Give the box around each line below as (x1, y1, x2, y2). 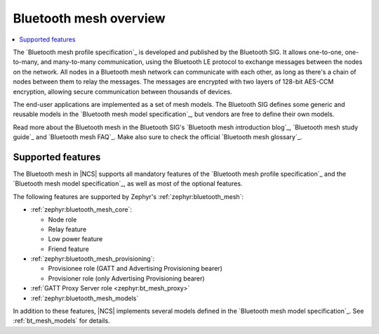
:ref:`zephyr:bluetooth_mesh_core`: (30, 205, 133, 214)
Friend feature (48, 245, 89, 253)
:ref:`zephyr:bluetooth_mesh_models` (30, 294, 139, 302)
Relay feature (48, 225, 87, 233)
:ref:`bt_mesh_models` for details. (13, 316, 110, 325)
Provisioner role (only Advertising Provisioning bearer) (48, 274, 205, 283)
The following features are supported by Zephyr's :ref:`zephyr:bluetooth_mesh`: (13, 192, 244, 200)
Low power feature (48, 235, 103, 243)
